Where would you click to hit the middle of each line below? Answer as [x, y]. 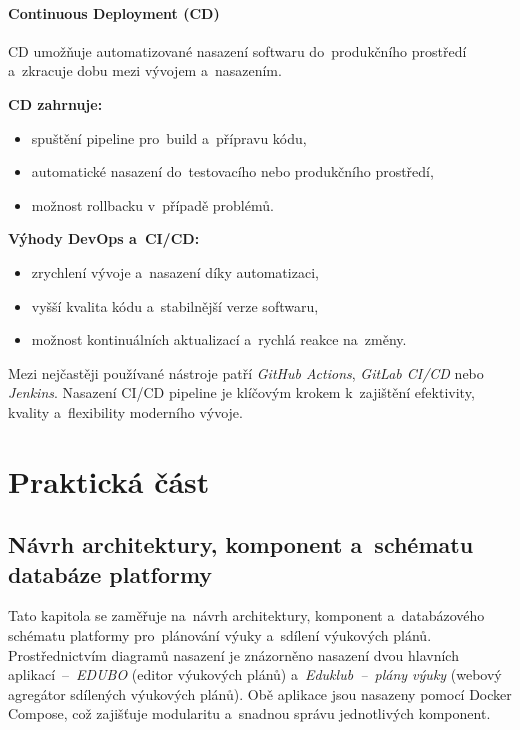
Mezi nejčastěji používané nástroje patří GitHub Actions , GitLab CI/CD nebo [246, 372]
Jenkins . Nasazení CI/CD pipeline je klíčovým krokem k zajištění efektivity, [241, 392]
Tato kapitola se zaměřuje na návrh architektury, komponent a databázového [246, 615]
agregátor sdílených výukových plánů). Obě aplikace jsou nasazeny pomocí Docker [260, 693]
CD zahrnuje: [55, 103]
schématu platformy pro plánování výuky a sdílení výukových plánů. [220, 635]
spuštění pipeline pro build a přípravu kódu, [169, 137]
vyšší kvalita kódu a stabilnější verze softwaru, [175, 305]
